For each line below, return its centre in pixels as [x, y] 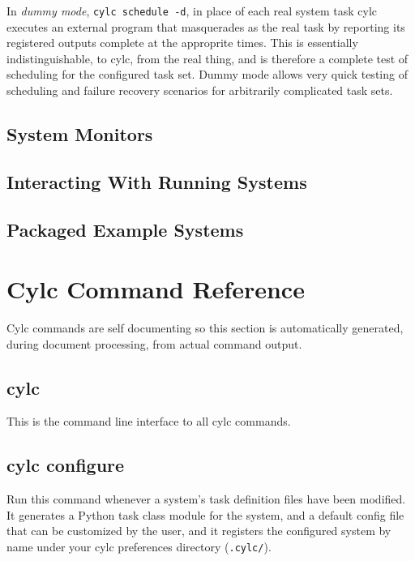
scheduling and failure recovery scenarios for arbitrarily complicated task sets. [200, 90]
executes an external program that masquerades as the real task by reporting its [206, 26]
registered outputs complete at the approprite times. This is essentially [182, 43]
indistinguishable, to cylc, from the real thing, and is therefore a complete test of [207, 58]
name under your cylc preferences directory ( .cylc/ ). [139, 547]
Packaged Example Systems [125, 229]
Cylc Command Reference [156, 289]
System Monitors [80, 134]
